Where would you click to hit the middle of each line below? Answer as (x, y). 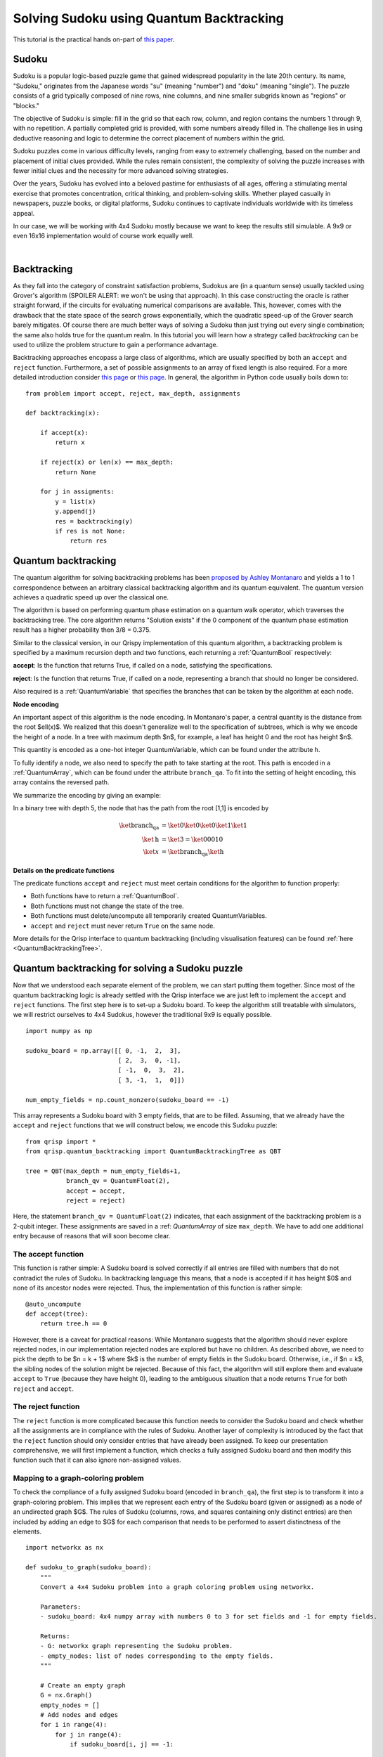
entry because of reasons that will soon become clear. (92, 1236)
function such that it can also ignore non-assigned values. (97, 1460)
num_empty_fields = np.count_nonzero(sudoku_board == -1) (128, 1100)
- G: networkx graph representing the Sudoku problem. (136, 1646)
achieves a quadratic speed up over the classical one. (91, 597)
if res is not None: (90, 531)
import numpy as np (59, 1031)
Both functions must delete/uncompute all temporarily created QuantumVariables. (149, 916)
